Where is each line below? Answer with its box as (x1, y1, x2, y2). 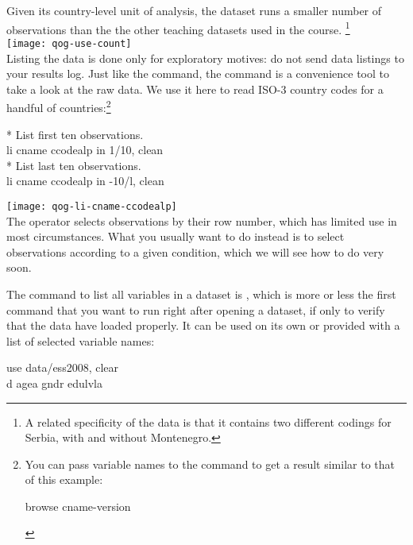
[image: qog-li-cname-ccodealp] (6, 200, 177, 212)
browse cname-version (25, 497, 131, 514)
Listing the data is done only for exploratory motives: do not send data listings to (6, 49, 404, 66)
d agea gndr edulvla (6, 374, 103, 391)
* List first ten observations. (6, 126, 144, 142)
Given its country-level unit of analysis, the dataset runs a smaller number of (6, 2, 382, 18)
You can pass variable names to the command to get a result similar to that (25, 455, 395, 472)
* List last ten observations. (6, 157, 141, 173)
